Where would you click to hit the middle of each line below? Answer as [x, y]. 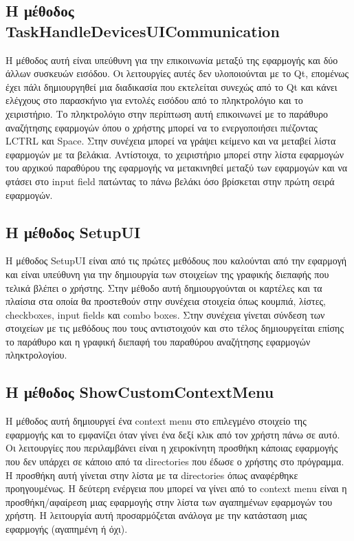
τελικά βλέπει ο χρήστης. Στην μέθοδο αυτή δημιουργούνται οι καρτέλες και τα [164, 287]
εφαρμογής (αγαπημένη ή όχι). [67, 529]
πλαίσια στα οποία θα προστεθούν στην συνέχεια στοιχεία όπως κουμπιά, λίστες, [166, 301]
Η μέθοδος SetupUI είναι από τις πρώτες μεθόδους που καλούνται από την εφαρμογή [176, 261]
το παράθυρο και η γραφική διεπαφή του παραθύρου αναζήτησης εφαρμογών [158, 341]
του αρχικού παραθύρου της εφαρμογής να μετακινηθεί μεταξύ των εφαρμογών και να [177, 168]
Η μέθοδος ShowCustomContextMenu [140, 392]
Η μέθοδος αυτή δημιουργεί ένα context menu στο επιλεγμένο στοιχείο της [156, 421]
